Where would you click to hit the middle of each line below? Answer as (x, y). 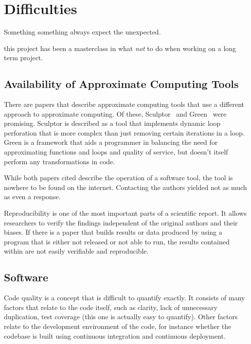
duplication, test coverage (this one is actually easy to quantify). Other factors (121, 317)
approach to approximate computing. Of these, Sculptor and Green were (115, 113)
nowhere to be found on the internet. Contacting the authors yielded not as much (125, 187)
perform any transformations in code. (60, 161)
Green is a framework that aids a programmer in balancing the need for (111, 142)
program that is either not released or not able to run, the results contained (117, 241)
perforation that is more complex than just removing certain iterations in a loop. (124, 132)
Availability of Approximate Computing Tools (121, 84)
